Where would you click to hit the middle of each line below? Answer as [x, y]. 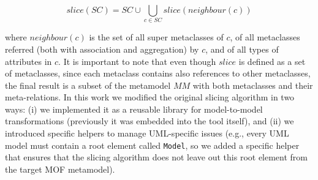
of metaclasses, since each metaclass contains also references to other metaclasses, [158, 73]
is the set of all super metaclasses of [156, 37]
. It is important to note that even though [137, 61]
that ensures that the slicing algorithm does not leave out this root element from [157, 157]
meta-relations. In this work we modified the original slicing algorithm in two [150, 97]
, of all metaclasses [265, 37]
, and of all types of [242, 49]
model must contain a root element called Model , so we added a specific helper [152, 145]
